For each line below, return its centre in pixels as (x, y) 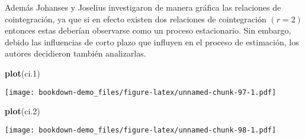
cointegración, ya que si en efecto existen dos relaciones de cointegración (136, 19)
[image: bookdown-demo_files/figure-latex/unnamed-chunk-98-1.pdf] (141, 130)
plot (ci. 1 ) (23, 73)
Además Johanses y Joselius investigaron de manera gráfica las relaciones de (143, 7)
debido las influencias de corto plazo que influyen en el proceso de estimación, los (152, 42)
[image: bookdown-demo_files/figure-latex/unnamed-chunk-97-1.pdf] (141, 92)
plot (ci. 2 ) (23, 111)
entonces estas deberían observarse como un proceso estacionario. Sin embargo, (148, 30)
